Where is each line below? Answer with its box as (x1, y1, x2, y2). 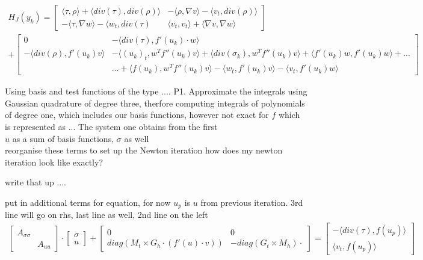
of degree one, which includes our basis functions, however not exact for (5, 108, 269, 121)
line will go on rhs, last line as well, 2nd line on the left (5, 208, 208, 221)
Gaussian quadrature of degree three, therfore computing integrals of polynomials (5, 96, 305, 109)
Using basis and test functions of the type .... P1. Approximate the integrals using (5, 85, 307, 97)
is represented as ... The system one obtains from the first (5, 120, 218, 132)
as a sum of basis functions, (12, 132, 114, 144)
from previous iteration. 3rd (200, 196, 303, 208)
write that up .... (5, 176, 66, 188)
